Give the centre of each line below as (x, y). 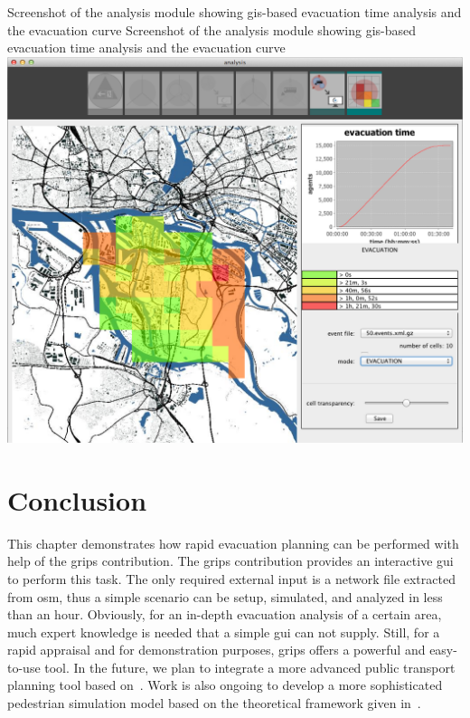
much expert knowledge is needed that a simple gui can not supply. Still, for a (224, 632)
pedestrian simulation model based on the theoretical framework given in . (214, 703)
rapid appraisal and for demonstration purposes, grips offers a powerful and (216, 650)
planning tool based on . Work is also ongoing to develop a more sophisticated (225, 685)
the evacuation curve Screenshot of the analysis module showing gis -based (212, 29)
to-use (24, 667)
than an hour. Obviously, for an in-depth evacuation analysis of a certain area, (225, 614)
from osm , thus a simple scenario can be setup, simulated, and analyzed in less (225, 596)
